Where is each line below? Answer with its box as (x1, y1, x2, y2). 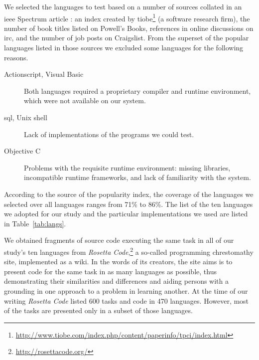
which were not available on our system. (24, 95, 146, 106)
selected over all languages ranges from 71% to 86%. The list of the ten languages (4, 198, 253, 209)
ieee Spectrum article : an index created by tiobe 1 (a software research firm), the (4, 11, 250, 23)
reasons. (4, 52, 28, 62)
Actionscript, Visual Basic (4, 69, 84, 79)
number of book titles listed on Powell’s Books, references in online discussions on (4, 22, 254, 33)
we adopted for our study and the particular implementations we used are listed (4, 208, 248, 219)
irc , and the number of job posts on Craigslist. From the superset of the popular (4, 32, 249, 43)
